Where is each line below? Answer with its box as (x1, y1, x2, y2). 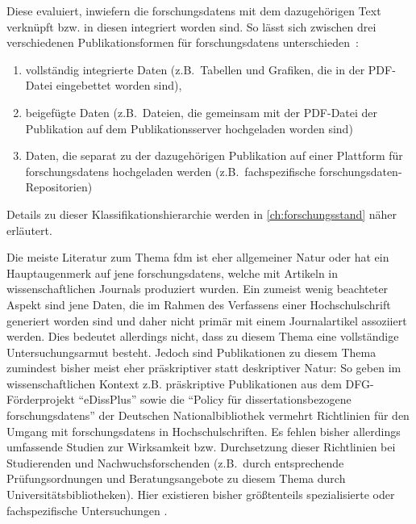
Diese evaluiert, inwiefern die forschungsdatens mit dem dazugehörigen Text (6, 2, 381, 19)
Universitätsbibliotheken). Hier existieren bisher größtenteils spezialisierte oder (6, 486, 395, 503)
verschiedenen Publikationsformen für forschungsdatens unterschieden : (6, 34, 359, 51)
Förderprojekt (6, 391, 75, 408)
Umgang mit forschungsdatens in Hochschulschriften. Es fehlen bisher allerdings (6, 422, 401, 439)
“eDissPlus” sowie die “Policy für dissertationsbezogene (78, 391, 352, 408)
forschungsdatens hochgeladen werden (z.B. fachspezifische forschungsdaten (25, 162, 398, 179)
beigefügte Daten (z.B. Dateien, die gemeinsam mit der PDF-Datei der (25, 103, 378, 120)
